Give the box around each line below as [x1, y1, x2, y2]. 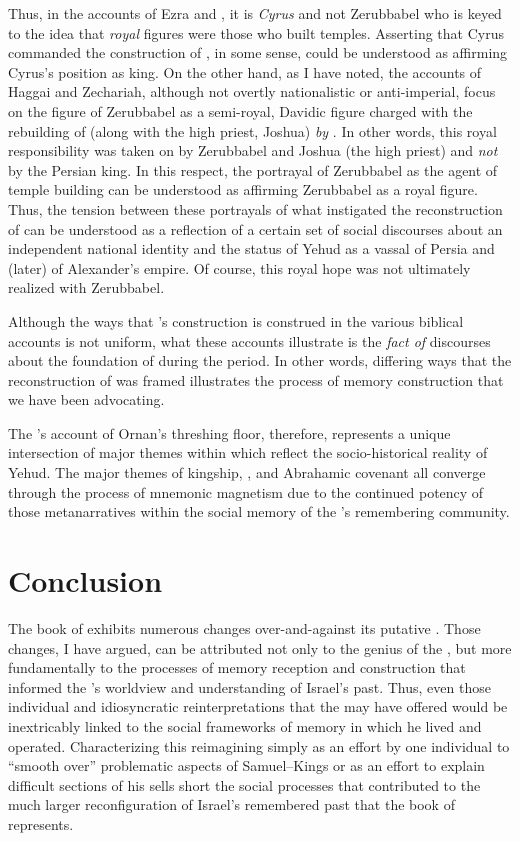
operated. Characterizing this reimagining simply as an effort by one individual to [8, 735, 510, 756]
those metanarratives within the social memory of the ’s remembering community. [8, 501, 510, 522]
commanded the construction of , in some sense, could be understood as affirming [8, 42, 508, 63]
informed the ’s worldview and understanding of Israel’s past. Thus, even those [8, 676, 491, 697]
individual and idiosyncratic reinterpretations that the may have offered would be [8, 696, 508, 717]
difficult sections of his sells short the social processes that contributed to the [8, 774, 481, 795]
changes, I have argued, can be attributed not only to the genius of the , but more [8, 637, 512, 658]
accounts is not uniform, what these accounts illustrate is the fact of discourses [8, 330, 491, 351]
